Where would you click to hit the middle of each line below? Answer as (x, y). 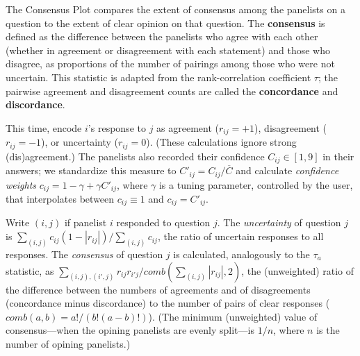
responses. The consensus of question (84, 254)
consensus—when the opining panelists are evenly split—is (130, 330)
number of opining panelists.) (68, 343)
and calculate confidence (287, 170)
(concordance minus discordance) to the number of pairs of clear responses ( (168, 303)
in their (338, 156)
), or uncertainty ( (80, 142)
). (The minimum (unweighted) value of (233, 316)
